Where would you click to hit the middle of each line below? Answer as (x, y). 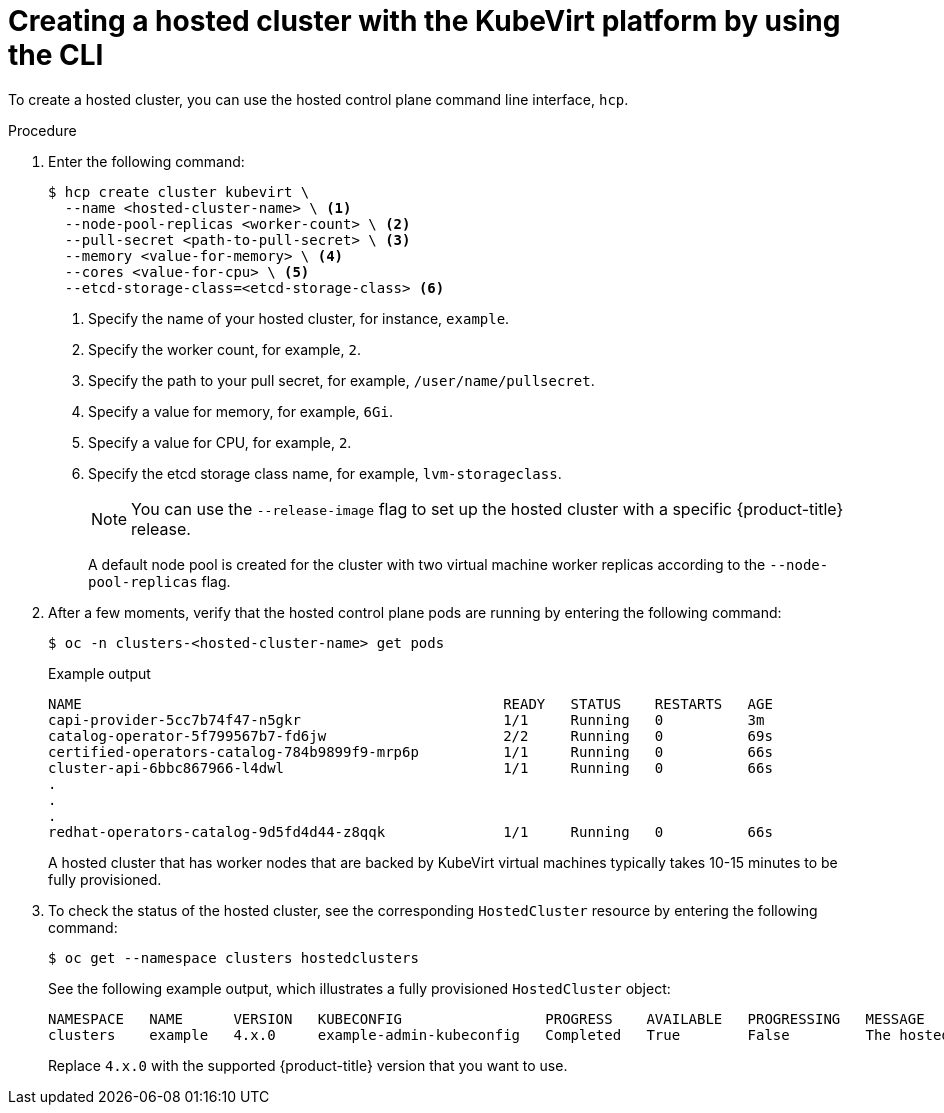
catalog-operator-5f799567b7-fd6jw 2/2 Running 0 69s (410, 735)
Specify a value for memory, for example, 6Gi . (240, 411)
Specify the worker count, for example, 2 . (224, 349)
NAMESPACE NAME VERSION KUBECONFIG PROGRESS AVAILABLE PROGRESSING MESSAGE (486, 1018)
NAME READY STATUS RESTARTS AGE (410, 703)
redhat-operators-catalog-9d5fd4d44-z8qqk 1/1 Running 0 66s (410, 831)
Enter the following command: (146, 161)
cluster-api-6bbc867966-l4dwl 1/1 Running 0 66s (410, 767)
